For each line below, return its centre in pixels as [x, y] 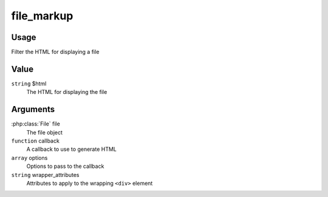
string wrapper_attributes [45, 175]
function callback [36, 141]
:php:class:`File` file [36, 124]
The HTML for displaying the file [67, 92]
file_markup [42, 16]
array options [29, 158]
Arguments [33, 109]
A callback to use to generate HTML [71, 149]
